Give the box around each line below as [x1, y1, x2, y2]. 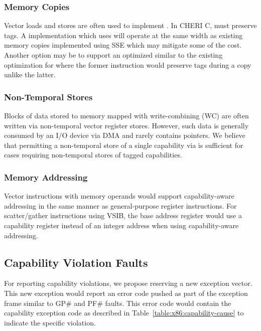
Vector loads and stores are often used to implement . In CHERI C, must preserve [4, 20, 257, 31]
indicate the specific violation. [4, 317, 96, 327]
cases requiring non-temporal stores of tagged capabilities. [4, 149, 182, 160]
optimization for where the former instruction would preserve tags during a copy [4, 59, 251, 70]
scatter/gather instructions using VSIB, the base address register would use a [4, 210, 242, 221]
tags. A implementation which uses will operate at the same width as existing [4, 30, 243, 40]
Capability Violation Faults [4, 254, 148, 270]
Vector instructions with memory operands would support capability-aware [4, 191, 234, 201]
